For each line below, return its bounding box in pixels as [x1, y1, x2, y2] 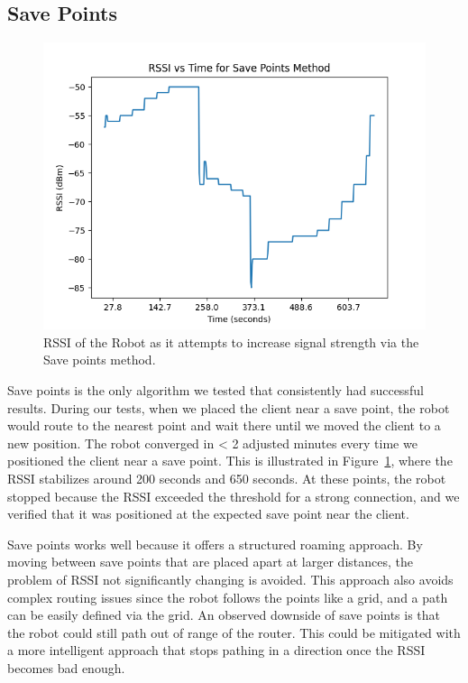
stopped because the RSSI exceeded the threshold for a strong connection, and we [7, 486, 460, 505]
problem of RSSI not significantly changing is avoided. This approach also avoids [7, 569, 454, 588]
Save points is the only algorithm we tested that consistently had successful [7, 380, 424, 399]
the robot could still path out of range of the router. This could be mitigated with [7, 623, 461, 641]
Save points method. [43, 350, 156, 369]
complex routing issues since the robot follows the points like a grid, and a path [7, 587, 448, 606]
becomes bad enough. [7, 658, 125, 677]
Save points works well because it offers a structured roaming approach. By [7, 534, 423, 553]
